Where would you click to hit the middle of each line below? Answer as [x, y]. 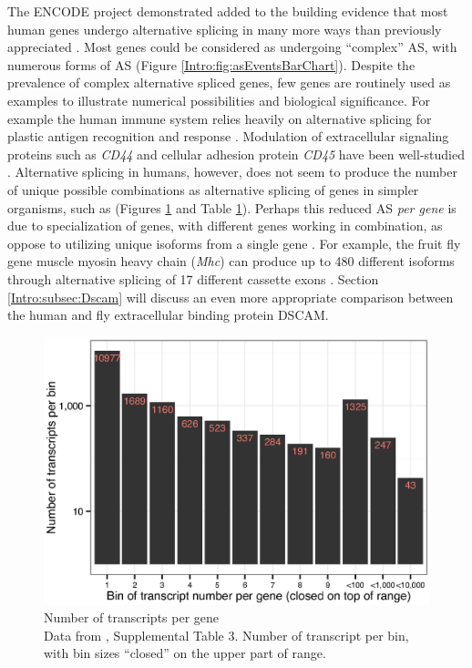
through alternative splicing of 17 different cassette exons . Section [193, 278]
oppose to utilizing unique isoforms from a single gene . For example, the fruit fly [234, 243]
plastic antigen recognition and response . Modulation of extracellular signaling [228, 136]
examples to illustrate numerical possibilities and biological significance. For [219, 100]
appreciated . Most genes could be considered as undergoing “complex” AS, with [232, 47]
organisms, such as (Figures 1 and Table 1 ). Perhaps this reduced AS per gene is [232, 207]
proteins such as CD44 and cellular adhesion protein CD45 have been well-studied [236, 154]
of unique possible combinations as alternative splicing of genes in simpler [213, 189]
